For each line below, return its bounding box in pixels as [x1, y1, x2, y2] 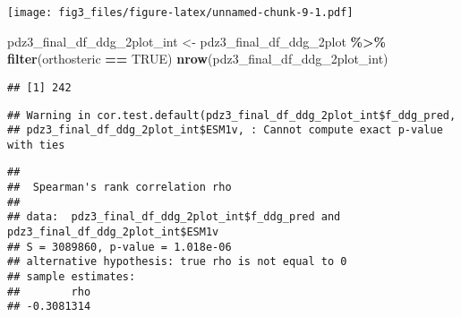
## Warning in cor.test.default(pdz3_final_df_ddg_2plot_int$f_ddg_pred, [7, 108, 457, 122]
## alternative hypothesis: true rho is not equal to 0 [7, 255, 347, 269]
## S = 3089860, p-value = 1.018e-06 [7, 240, 232, 253]
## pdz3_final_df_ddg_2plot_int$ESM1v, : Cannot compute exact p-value [7, 124, 443, 137]
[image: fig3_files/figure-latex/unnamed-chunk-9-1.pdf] [7, 6, 354, 19]
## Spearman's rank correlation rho [7, 181, 232, 194]
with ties [7, 138, 65, 151]
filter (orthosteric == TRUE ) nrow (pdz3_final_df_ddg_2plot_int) [7, 49, 388, 68]
